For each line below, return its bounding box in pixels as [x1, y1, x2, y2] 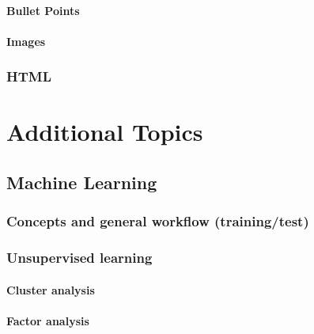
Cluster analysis [6, 281, 95, 298]
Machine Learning [6, 169, 157, 194]
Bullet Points [6, 2, 80, 18]
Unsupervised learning [6, 248, 153, 268]
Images [6, 32, 46, 49]
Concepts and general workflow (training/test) [6, 211, 309, 231]
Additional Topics [6, 116, 203, 148]
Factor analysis [6, 312, 89, 328]
